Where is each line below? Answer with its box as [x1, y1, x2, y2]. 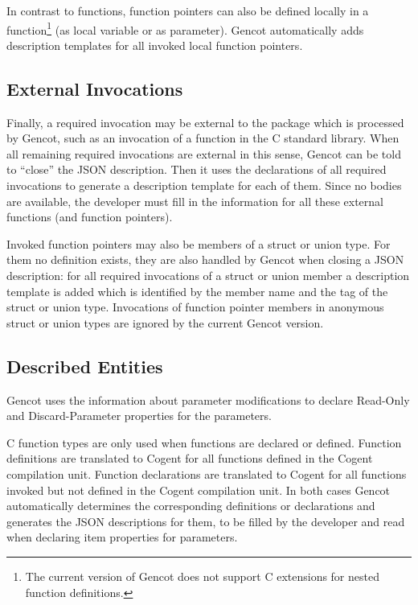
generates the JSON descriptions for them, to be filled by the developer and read [6, 512, 405, 529]
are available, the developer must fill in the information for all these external [6, 192, 383, 209]
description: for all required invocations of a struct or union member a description [6, 266, 410, 283]
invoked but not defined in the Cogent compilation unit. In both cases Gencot [6, 481, 391, 498]
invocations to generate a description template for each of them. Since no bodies [6, 177, 402, 194]
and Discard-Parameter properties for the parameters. [6, 407, 272, 424]
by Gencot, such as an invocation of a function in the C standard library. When [6, 130, 400, 146]
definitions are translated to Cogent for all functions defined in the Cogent [6, 450, 373, 467]
